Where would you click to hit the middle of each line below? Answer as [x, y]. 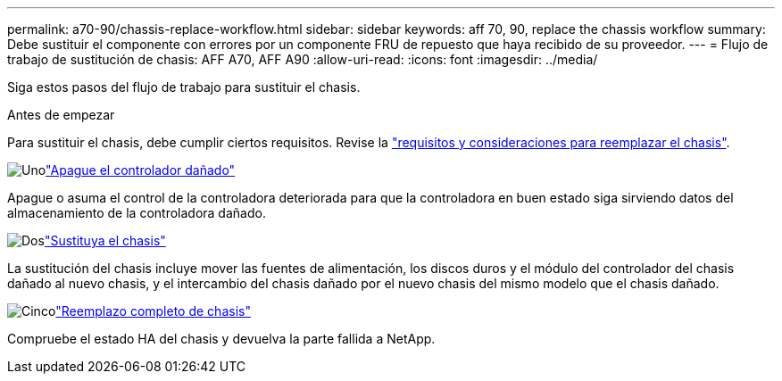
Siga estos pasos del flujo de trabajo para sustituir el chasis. [184, 87]
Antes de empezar [61, 115]
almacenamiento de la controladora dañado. [137, 213]
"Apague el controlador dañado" [141, 170]
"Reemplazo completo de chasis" [153, 311]
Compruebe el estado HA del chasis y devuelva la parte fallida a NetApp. [221, 339]
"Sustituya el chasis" [105, 240]
